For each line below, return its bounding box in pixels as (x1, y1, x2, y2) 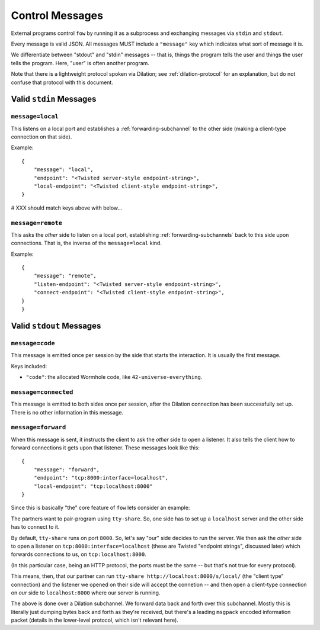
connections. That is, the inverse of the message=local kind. (11, 240, 162, 247)
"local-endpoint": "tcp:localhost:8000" (33, 483, 153, 490)
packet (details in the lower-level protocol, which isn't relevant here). (11, 616, 179, 624)
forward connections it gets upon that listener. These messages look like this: (11, 444, 200, 451)
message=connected (11, 388, 73, 396)
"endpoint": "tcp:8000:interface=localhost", (33, 474, 169, 481)
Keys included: (11, 362, 47, 369)
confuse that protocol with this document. (11, 79, 114, 86)
